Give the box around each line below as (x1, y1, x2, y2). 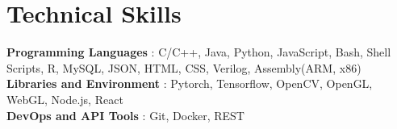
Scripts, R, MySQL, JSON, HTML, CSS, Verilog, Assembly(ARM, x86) (6, 59, 361, 76)
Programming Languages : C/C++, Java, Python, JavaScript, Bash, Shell (6, 44, 391, 60)
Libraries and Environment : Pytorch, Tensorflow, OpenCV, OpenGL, (6, 75, 373, 92)
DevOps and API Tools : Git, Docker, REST (6, 106, 244, 123)
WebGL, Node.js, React (6, 90, 123, 107)
